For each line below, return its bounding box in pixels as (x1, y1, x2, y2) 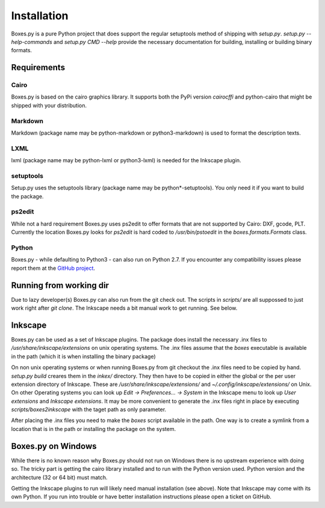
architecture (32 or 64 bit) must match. (11, 474, 108, 481)
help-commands (11, 38, 52, 45)
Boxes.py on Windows (11, 441, 97, 451)
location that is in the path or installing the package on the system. (11, 425, 176, 432)
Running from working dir (11, 280, 110, 290)
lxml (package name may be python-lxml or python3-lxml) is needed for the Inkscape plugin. (11, 157, 241, 164)
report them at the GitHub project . (11, 265, 96, 272)
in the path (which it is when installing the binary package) (11, 352, 156, 360)
